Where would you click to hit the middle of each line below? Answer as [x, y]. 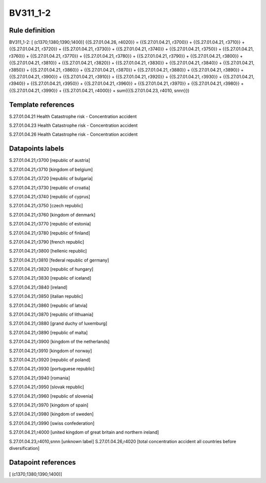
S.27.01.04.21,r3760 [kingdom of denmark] [52, 215]
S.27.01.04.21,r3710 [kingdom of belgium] [51, 169]
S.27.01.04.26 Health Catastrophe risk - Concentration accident [73, 134]
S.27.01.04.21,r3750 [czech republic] [46, 206]
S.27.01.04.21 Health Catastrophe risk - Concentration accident [73, 116]
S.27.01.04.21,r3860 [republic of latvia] [48, 305]
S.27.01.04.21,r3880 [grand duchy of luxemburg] [58, 324]
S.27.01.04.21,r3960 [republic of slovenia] [51, 396]
